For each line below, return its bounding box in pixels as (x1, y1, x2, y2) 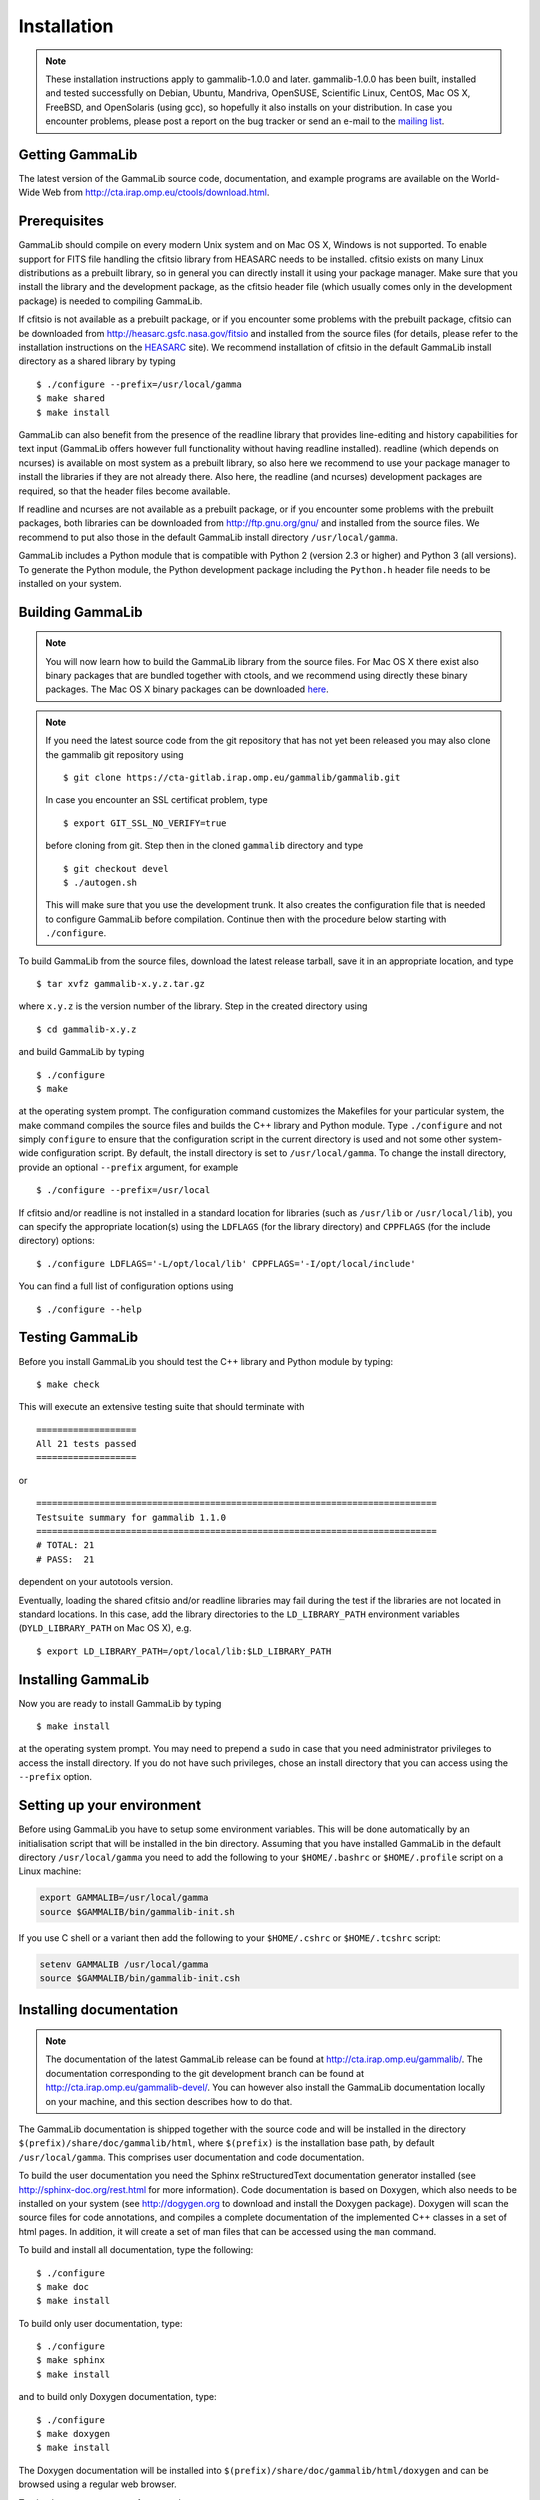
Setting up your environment (18, 1797, 202, 1814)
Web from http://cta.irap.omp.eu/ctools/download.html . (41, 186, 270, 199)
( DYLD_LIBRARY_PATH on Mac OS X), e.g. (18, 1622, 192, 1634)
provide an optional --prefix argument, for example (18, 1161, 239, 1173)
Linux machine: (18, 1865, 82, 1877)
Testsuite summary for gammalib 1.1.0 (36, 1511, 227, 1523)
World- (471, 173, 500, 185)
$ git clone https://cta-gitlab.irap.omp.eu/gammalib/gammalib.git (63, 772, 401, 784)
